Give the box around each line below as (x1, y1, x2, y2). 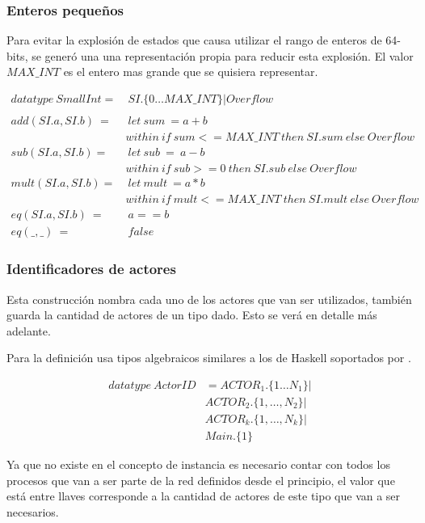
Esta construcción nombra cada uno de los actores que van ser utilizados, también (6, 290, 412, 307)
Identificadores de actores (6, 259, 176, 279)
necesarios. (6, 503, 59, 520)
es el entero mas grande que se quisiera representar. (63, 63, 318, 80)
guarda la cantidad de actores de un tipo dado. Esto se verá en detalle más (6, 306, 377, 323)
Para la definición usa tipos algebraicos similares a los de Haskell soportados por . (6, 349, 411, 366)
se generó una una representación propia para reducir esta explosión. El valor (32, 47, 414, 64)
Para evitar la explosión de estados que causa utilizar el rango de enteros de (6, 32, 382, 49)
